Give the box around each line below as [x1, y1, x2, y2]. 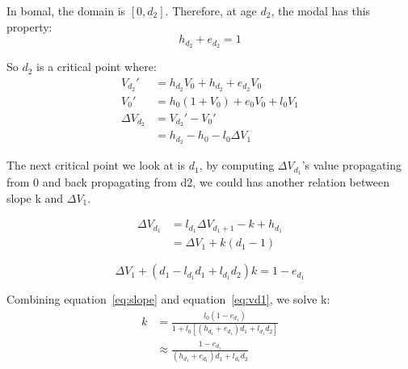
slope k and [6, 189, 64, 206]
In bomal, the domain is [6, 2, 126, 19]
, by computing [199, 157, 275, 174]
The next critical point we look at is [6, 157, 185, 174]
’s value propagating [301, 157, 402, 174]
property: [6, 18, 53, 35]
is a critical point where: [36, 58, 157, 75]
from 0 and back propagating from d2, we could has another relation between [6, 174, 389, 191]
